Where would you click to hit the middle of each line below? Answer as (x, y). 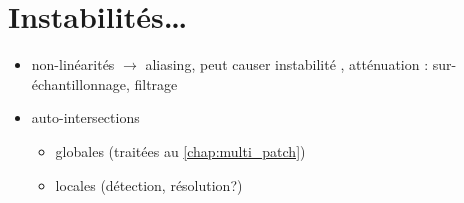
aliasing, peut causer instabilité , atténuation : (287, 64)
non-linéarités (73, 64)
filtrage (156, 83)
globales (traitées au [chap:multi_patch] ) (180, 150)
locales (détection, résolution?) (149, 184)
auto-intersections (85, 117)
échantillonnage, (80, 83)
